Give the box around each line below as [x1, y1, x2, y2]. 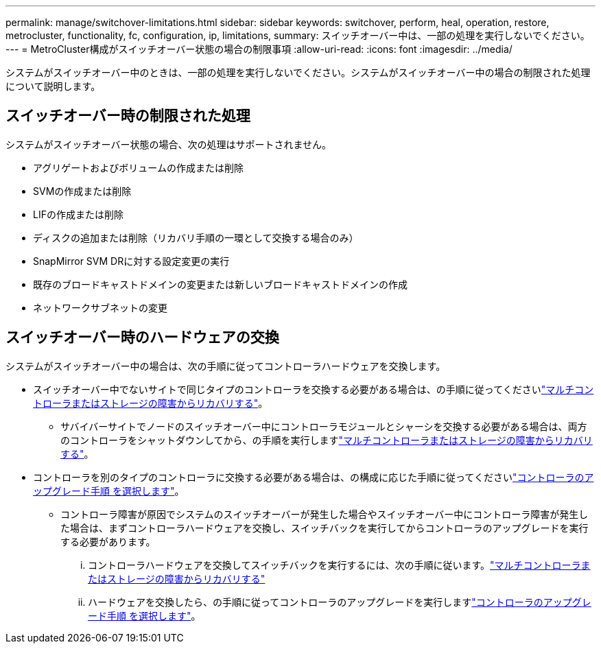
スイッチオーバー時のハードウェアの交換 [5, 329, 279, 346]
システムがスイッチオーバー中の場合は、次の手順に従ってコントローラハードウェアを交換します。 [5, 359, 446, 372]
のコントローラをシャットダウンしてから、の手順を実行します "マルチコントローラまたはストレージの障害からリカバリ [60, 434, 593, 446]
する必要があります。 [60, 535, 156, 547]
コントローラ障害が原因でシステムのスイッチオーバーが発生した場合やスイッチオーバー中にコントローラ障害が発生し [60, 508, 589, 520]
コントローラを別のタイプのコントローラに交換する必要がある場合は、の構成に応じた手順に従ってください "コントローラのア [33, 471, 594, 483]
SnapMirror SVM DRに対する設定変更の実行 [33, 255, 230, 267]
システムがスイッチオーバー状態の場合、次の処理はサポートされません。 [5, 138, 332, 150]
